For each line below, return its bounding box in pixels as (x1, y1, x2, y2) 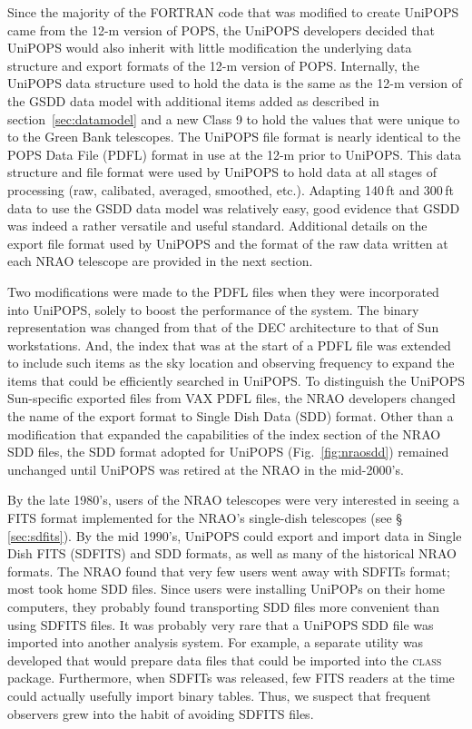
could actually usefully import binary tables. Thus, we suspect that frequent (7, 685, 431, 704)
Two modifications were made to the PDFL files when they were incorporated (7, 281, 439, 300)
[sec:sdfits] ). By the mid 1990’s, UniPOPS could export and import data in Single (7, 526, 462, 545)
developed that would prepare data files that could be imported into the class (7, 650, 442, 669)
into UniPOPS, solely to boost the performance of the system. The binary (7, 300, 419, 319)
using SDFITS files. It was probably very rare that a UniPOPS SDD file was (7, 615, 434, 634)
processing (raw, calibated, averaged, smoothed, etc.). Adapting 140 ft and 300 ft (7, 180, 454, 199)
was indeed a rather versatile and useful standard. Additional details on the (7, 216, 428, 235)
